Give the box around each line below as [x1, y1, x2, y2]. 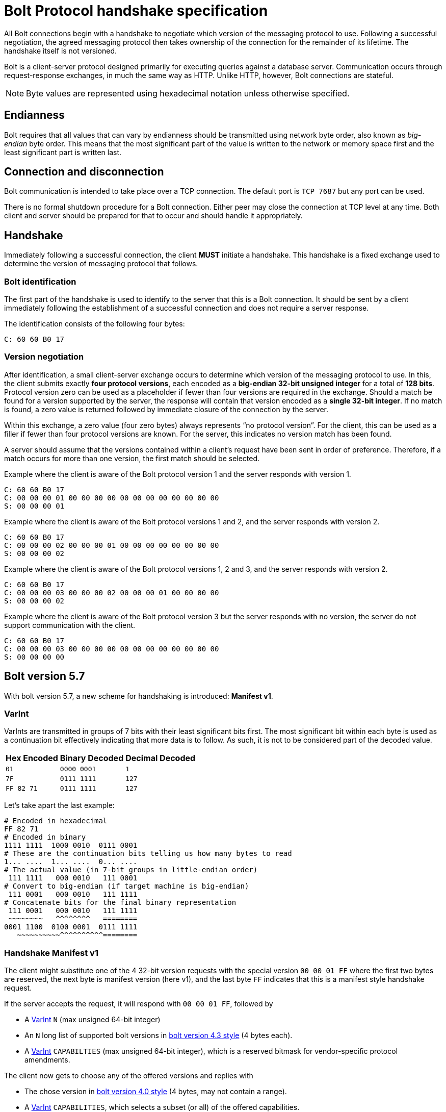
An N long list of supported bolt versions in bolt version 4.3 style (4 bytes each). [24, 1031, 293, 1040]
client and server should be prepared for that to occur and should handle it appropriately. [4, 211, 303, 220]
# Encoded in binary [4, 833, 86, 842]
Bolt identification [4, 276, 76, 287]
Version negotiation [4, 351, 84, 362]
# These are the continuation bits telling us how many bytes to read [4, 849, 292, 858]
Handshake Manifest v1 [4, 947, 98, 958]
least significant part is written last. [4, 147, 122, 157]
